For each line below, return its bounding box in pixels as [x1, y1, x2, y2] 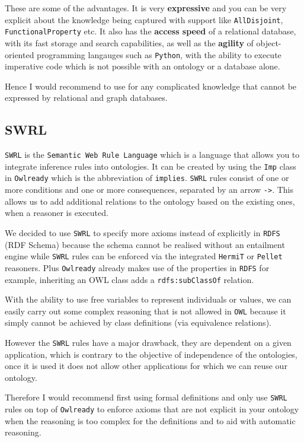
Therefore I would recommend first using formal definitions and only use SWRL [5, 391, 287, 403]
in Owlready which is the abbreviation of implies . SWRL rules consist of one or [5, 171, 289, 184]
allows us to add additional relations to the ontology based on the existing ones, [5, 195, 295, 207]
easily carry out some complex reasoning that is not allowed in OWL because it [5, 304, 286, 317]
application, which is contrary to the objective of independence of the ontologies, [5, 348, 297, 360]
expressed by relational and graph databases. [5, 91, 168, 104]
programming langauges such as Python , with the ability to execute [37, 48, 281, 61]
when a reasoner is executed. [5, 206, 108, 219]
